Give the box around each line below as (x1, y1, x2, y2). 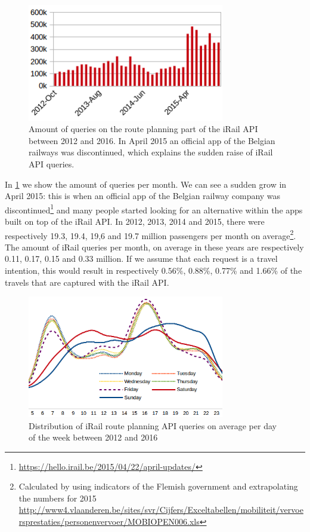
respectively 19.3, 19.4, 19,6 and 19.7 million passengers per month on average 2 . (5, 227, 296, 241)
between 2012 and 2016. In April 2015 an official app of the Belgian (29, 134, 275, 146)
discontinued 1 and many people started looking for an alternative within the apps (5, 201, 303, 216)
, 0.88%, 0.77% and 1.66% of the (183, 264, 302, 277)
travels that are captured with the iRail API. (5, 276, 169, 288)
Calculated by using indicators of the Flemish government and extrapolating (18, 480, 298, 493)
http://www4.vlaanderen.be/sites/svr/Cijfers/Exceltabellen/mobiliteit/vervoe (18, 503, 303, 516)
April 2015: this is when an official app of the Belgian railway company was (5, 189, 281, 202)
